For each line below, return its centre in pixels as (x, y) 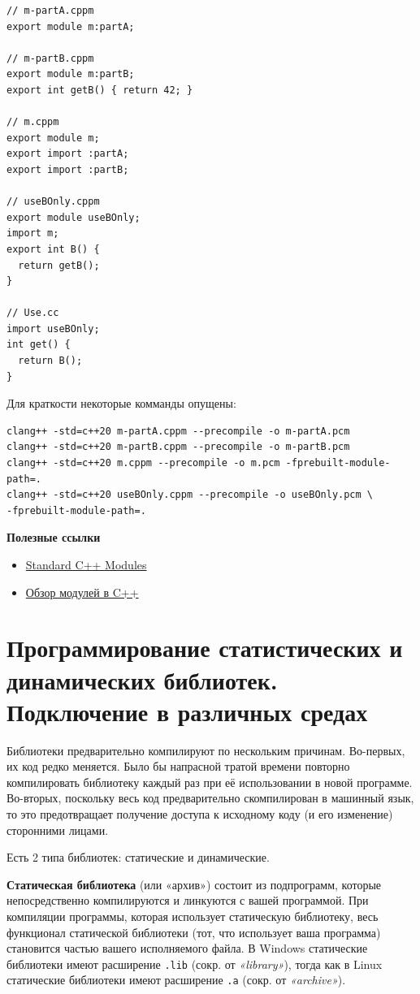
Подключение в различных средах (187, 711)
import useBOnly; (53, 328)
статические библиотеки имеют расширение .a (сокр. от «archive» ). (176, 980)
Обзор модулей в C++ (82, 592)
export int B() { (53, 249)
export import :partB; (68, 169)
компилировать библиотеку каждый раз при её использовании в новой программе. (210, 782)
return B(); (50, 361)
